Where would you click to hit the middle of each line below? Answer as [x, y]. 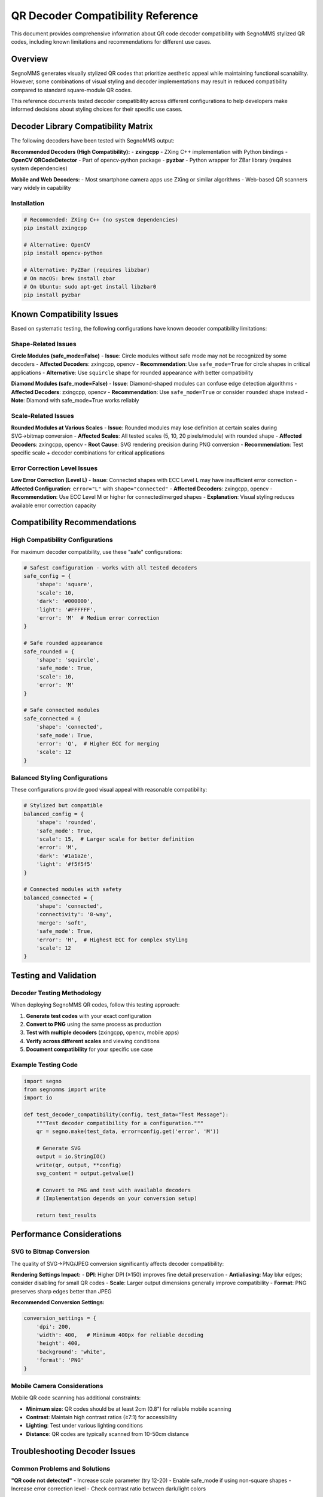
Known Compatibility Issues [65, 314]
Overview [30, 59]
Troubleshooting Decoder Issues [73, 1451]
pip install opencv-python [63, 253]
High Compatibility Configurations [62, 540]
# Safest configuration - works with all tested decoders [110, 568]
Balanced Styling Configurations [59, 778]
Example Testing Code [44, 1065]
